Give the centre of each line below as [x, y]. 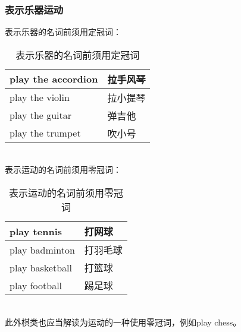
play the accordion [54, 79]
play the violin [40, 97]
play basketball [41, 267]
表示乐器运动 [34, 9]
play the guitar [41, 115]
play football [36, 285]
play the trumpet [45, 133]
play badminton [42, 249]
